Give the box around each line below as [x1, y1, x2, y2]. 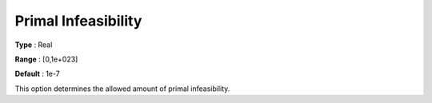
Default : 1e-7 [14, 69, 60, 79]
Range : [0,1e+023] [14, 54, 78, 64]
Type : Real [14, 40, 53, 50]
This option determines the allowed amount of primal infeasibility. [14, 84, 230, 93]
